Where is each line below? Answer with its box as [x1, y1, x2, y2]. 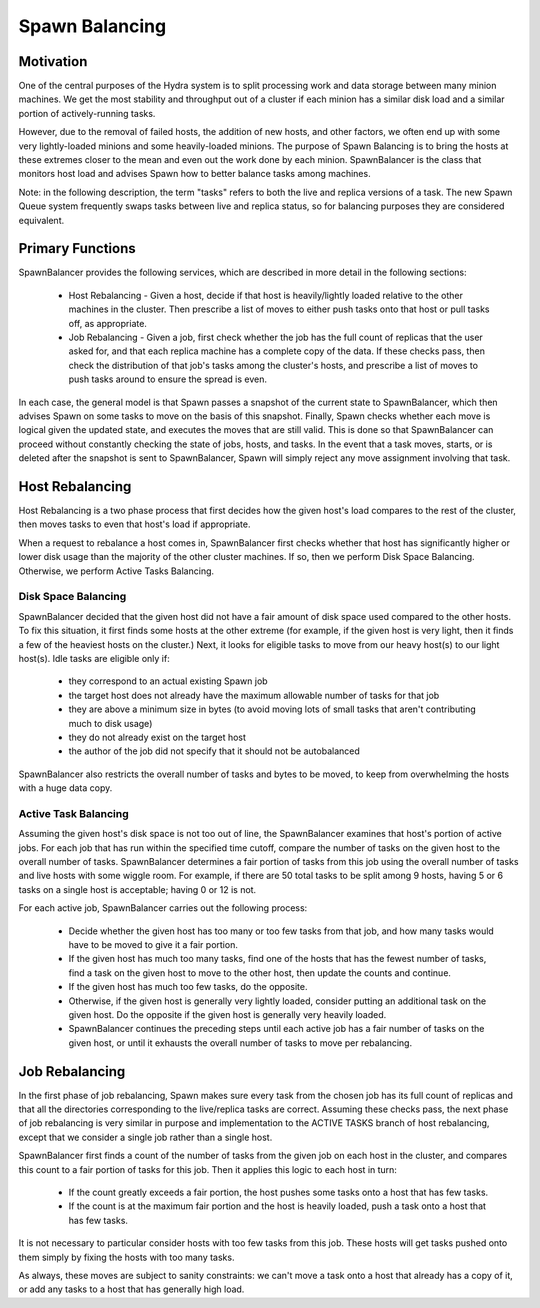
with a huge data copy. [18, 782, 113, 794]
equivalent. [18, 214, 65, 226]
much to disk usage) [68, 717, 153, 729]
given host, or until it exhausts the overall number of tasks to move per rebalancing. [68, 1036, 413, 1049]
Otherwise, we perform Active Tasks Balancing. [18, 565, 215, 577]
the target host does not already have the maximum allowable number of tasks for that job [68, 689, 440, 701]
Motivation [18, 53, 88, 70]
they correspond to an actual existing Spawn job [68, 675, 269, 687]
